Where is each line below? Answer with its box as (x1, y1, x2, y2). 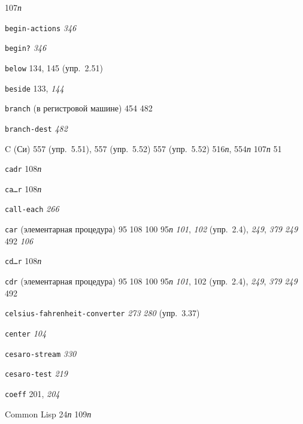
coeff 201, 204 (5, 387, 60, 399)
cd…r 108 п (5, 255, 42, 267)
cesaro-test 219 (5, 367, 68, 380)
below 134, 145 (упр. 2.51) (5, 61, 103, 74)
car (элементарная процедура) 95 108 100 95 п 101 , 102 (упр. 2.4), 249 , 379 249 (5, 223, 298, 235)
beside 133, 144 (5, 81, 64, 94)
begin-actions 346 (5, 21, 77, 34)
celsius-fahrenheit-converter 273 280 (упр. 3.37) (5, 307, 200, 319)
